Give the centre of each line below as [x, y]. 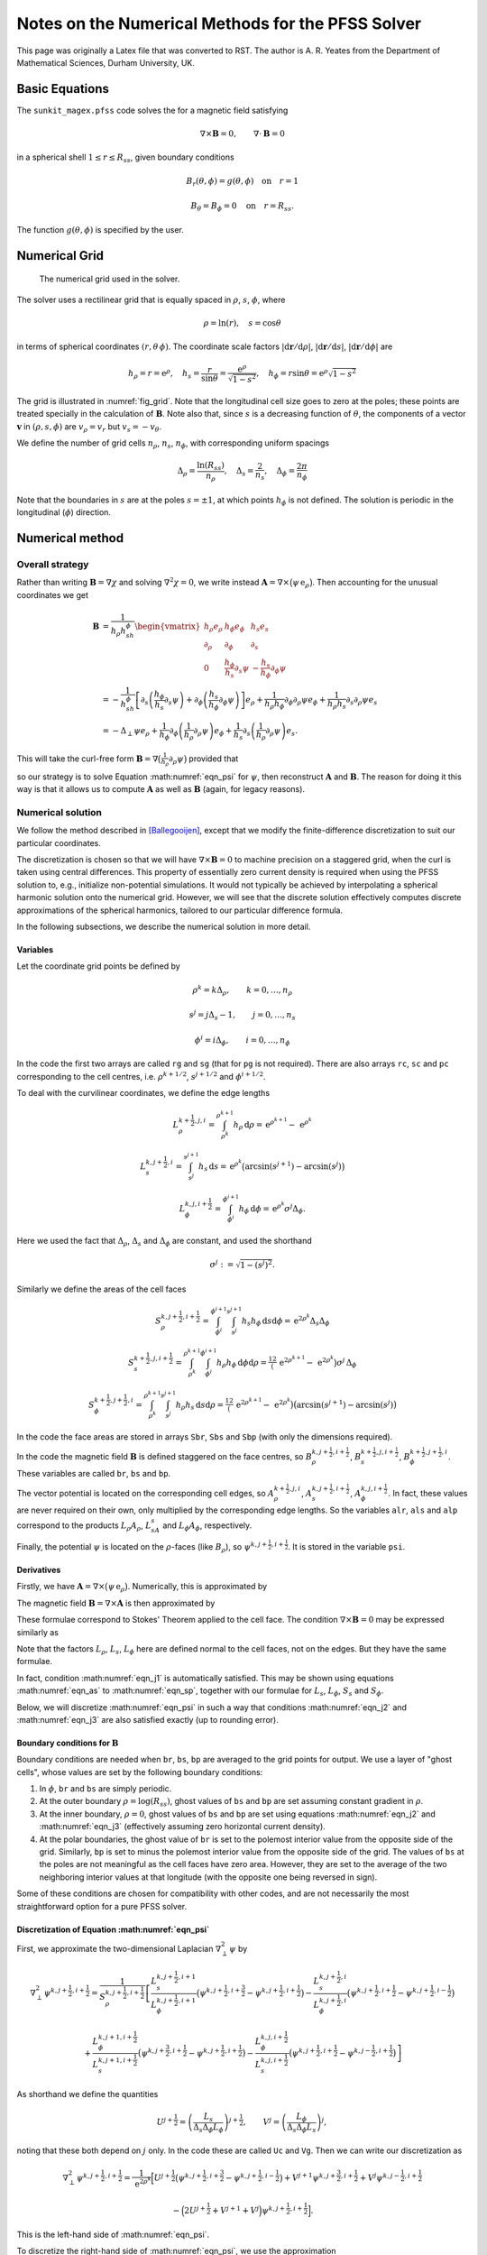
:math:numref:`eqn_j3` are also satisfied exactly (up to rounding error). [147, 1719]
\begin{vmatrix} [168, 626]
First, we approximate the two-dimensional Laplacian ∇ [119, 1948]
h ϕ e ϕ [234, 627]
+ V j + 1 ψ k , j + [310, 2177]
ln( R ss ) [211, 466]
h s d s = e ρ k [221, 1166]
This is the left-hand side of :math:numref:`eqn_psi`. [113, 2234]
